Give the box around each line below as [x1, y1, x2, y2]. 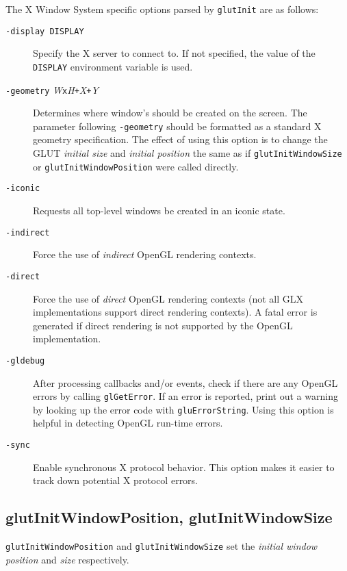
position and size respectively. [5, 552, 129, 566]
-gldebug [5, 355, 45, 366]
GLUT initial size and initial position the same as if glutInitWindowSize [33, 146, 342, 160]
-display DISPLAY [5, 26, 84, 36]
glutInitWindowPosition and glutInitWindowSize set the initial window [5, 539, 318, 553]
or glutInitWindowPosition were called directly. [33, 159, 239, 173]
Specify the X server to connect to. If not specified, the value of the [33, 46, 316, 60]
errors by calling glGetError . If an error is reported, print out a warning [33, 389, 338, 403]
